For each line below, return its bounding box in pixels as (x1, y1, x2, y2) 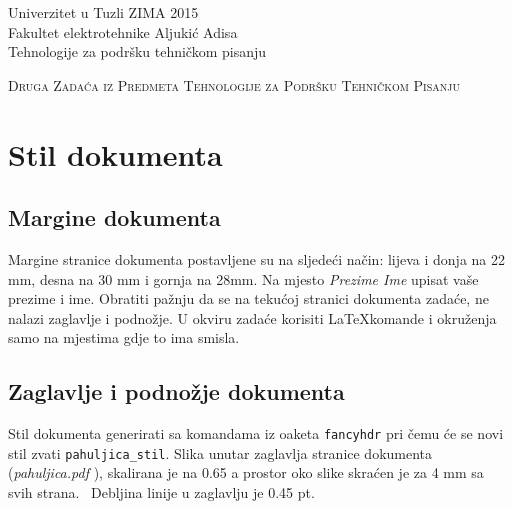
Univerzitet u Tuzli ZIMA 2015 (8, 2, 199, 22)
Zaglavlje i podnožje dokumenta (8, 376, 345, 407)
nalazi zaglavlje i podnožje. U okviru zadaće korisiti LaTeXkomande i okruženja (8, 307, 497, 328)
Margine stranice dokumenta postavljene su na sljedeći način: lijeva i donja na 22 (8, 248, 506, 269)
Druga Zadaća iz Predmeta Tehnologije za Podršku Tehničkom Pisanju (8, 74, 460, 95)
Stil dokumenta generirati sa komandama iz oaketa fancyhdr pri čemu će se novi (8, 423, 504, 444)
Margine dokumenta (8, 202, 221, 233)
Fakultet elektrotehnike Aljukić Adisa (8, 21, 238, 42)
